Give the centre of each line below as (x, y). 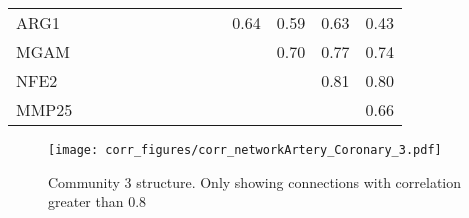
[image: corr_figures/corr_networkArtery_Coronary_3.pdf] (245, 150)
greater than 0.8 (97, 201)
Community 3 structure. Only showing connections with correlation (255, 181)
